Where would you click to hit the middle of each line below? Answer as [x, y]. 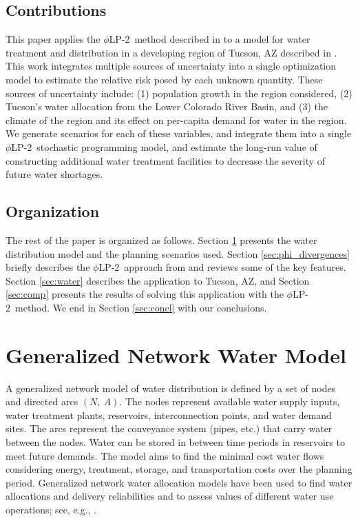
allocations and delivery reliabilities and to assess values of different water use [170, 496]
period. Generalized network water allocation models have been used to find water [179, 482]
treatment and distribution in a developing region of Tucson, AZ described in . [171, 52]
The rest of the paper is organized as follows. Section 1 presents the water [161, 239]
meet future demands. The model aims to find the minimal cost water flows [165, 455]
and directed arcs [42, 401]
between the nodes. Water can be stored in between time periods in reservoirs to [175, 442]
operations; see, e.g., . [51, 509]
